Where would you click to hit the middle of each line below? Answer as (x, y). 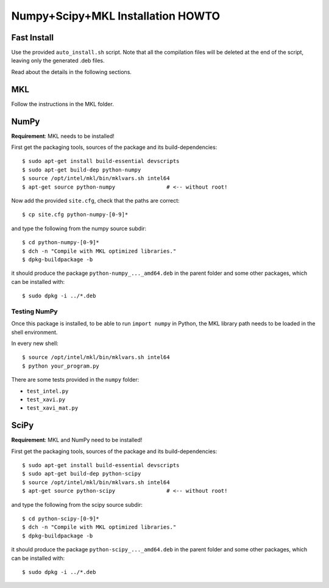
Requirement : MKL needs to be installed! (63, 136)
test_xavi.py (46, 400)
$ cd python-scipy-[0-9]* (61, 519)
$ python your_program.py (61, 366)
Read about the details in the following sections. (72, 72)
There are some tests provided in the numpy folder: (75, 380)
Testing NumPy (34, 311)
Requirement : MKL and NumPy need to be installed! (77, 440)
